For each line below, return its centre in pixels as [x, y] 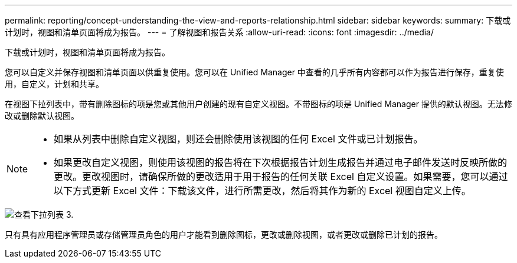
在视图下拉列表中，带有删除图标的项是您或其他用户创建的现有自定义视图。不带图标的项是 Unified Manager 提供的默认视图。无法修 [258, 104]
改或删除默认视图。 [42, 116]
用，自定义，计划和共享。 [54, 84]
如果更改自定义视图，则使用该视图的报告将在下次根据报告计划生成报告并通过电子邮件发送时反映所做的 [281, 162]
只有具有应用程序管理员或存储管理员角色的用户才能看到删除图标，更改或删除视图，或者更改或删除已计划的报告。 [224, 234]
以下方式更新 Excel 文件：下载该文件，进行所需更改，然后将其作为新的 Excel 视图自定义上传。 [262, 191]
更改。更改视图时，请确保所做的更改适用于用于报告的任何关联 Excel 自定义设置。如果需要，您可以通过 [281, 177]
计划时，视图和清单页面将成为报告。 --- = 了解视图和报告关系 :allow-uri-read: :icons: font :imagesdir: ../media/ [220, 32]
